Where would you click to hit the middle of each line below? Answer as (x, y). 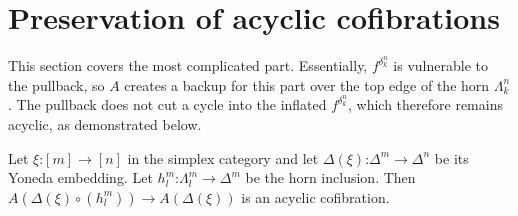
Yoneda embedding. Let (80, 177)
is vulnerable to (440, 65)
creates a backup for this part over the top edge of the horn (307, 84)
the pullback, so (56, 84)
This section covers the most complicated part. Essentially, (188, 65)
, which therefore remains (425, 104)
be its (451, 157)
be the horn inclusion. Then (330, 177)
